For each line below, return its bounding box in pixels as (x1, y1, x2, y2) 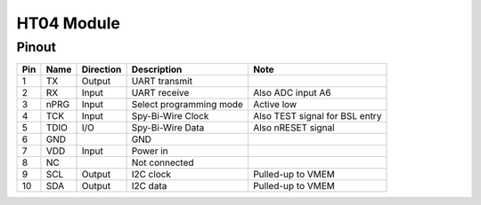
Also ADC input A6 (252, 87, 331, 99)
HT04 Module (16, 13, 120, 33)
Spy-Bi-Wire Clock (131, 110, 209, 122)
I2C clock (131, 169, 172, 181)
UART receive (131, 87, 190, 99)
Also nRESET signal (252, 122, 335, 134)
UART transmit (131, 75, 193, 88)
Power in (131, 145, 168, 157)
